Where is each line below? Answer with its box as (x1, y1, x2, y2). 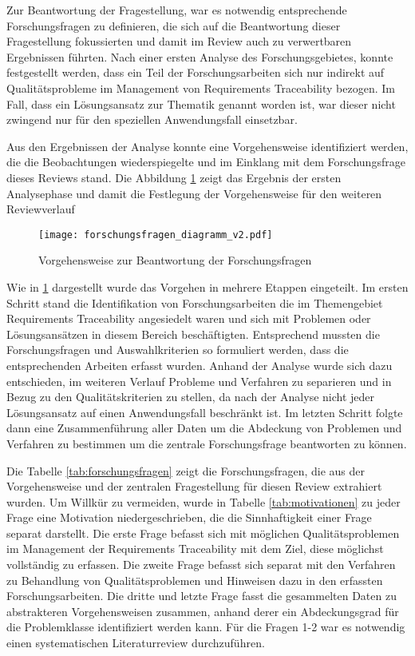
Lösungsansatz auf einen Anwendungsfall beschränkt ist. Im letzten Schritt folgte (6, 404, 403, 420)
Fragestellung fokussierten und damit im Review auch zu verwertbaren (6, 33, 352, 50)
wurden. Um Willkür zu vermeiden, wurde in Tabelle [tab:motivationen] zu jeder (6, 493, 401, 510)
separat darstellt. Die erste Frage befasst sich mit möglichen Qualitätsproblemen (6, 524, 400, 541)
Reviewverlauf (6, 201, 75, 217)
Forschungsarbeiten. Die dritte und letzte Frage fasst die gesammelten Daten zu (6, 587, 397, 604)
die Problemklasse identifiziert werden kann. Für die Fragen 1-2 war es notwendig (6, 618, 405, 635)
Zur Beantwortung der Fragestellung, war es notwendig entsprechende (6, 2, 347, 18)
